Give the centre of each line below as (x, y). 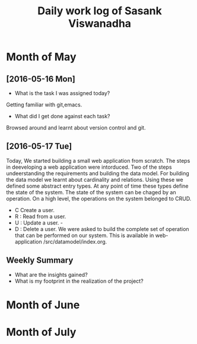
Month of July (41, 332)
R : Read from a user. (40, 216)
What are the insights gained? (51, 274)
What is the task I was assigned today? (62, 93)
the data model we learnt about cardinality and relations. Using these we (95, 179)
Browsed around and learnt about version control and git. (76, 128)
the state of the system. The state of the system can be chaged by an (91, 192)
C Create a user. (34, 210)
